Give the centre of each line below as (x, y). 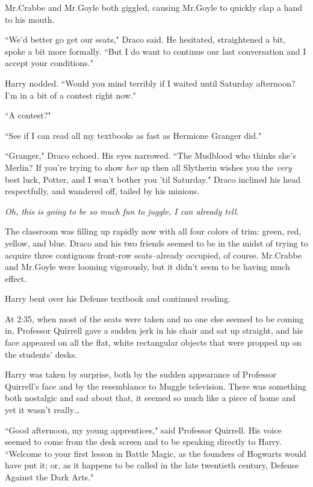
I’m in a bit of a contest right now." (71, 95)
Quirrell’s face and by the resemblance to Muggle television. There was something (156, 386)
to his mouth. (30, 19)
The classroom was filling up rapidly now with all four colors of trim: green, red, (153, 231)
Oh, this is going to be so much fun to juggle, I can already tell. (122, 211)
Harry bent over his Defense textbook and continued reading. (118, 299)
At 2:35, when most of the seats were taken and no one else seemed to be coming (154, 318)
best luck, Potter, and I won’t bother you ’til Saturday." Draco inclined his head (153, 179)
